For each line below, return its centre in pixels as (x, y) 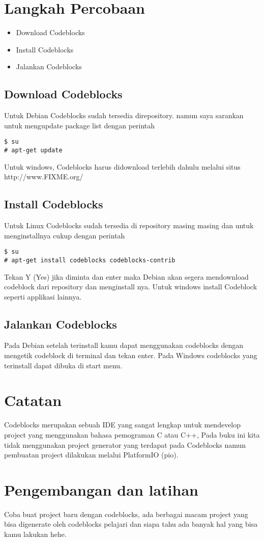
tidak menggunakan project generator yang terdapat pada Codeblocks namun (125, 444)
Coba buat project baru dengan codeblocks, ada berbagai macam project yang (126, 514)
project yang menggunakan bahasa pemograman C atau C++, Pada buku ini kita (132, 434)
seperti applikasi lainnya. (43, 296)
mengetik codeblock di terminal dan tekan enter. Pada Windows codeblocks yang (131, 355)
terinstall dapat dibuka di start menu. (63, 365)
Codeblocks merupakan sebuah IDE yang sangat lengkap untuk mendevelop (123, 425)
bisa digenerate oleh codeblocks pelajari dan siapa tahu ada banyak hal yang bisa (131, 524)
